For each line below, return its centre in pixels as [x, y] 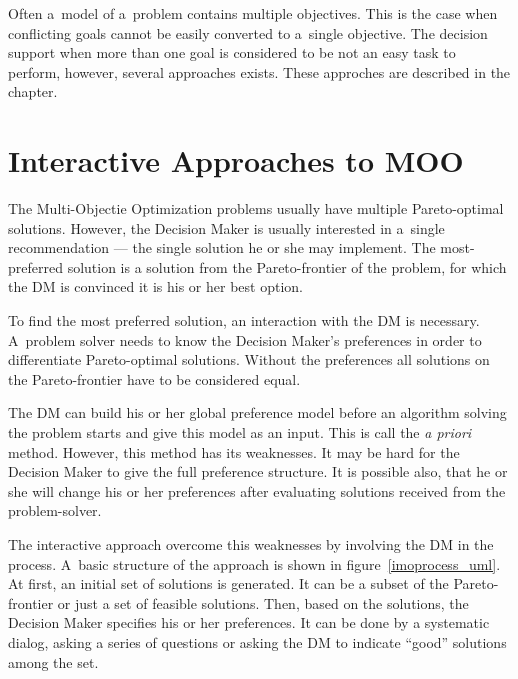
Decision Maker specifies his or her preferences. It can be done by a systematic [249, 622]
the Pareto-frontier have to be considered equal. [154, 378]
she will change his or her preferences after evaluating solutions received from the [257, 490]
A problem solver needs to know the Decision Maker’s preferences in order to [245, 339]
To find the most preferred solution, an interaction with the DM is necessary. [244, 320]
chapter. [33, 91]
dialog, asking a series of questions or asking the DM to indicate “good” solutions [257, 641]
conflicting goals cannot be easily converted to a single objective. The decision [248, 32]
